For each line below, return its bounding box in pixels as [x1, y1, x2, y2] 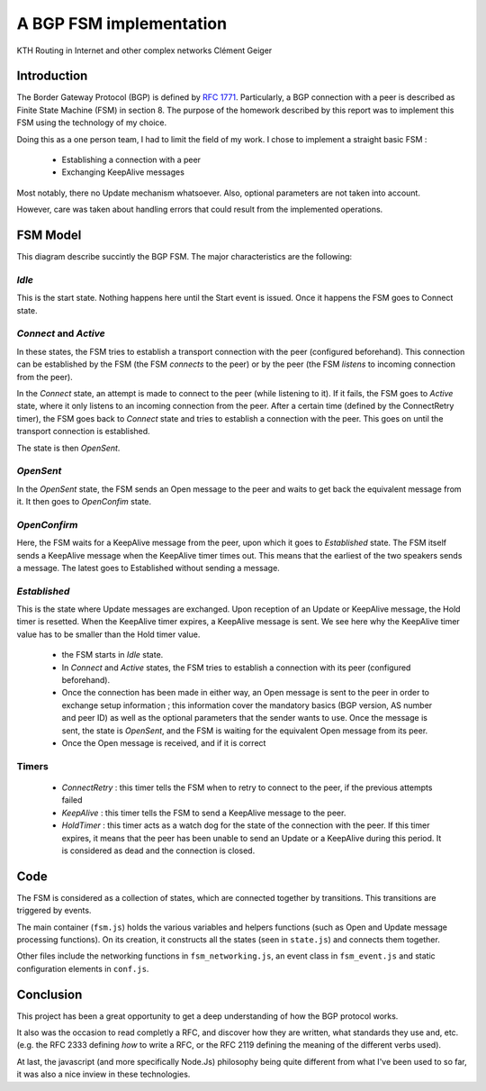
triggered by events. [16, 905, 92, 916]
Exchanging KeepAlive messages [61, 167, 184, 177]
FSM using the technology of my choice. [16, 117, 166, 128]
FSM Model [16, 228, 82, 242]
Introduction [16, 68, 88, 84]
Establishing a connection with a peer [61, 154, 202, 166]
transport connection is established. [16, 426, 150, 437]
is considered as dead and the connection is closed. [61, 845, 256, 856]
